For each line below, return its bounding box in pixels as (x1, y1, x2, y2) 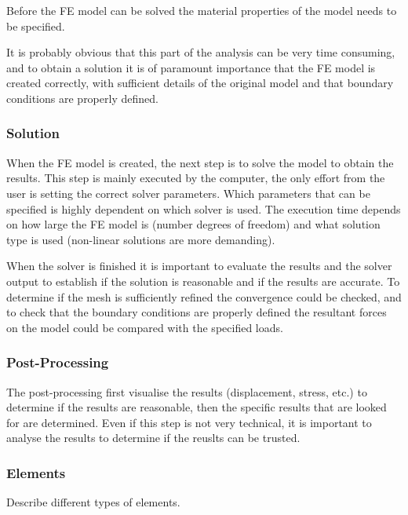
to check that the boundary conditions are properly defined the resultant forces (6, 304, 387, 320)
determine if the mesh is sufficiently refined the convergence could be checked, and (6, 288, 402, 305)
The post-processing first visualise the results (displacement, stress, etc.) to (6, 383, 367, 400)
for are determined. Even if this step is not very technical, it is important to (6, 414, 372, 430)
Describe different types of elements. (6, 494, 180, 510)
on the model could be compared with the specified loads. (6, 319, 283, 335)
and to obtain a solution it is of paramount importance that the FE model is (6, 59, 376, 75)
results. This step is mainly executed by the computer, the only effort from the (6, 170, 385, 186)
